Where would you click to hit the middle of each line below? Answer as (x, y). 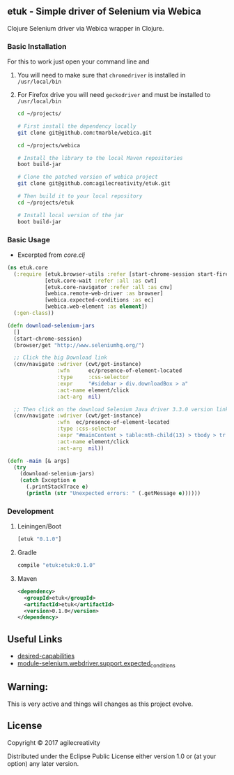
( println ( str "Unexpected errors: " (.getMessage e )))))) (113, 494)
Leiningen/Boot (39, 526)
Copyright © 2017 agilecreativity (54, 742)
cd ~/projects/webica (48, 145)
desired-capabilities (46, 656)
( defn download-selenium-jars (51, 325)
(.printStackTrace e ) (57, 487)
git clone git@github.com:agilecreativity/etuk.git (94, 184)
